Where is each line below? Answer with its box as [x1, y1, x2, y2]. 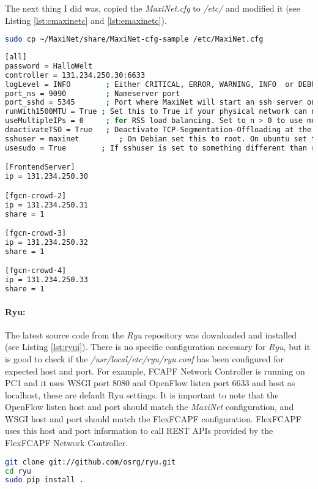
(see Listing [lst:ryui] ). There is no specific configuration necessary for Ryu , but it [5, 340, 311, 353]
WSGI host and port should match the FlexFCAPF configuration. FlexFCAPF [5, 412, 301, 425]
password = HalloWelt [5, 61, 93, 70]
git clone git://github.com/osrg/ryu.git [5, 457, 176, 466]
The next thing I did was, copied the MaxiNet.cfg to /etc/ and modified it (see [5, 2, 300, 14]
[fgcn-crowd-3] [5, 229, 67, 238]
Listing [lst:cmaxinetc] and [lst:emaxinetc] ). [5, 13, 167, 26]
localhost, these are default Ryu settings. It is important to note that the [5, 388, 279, 401]
